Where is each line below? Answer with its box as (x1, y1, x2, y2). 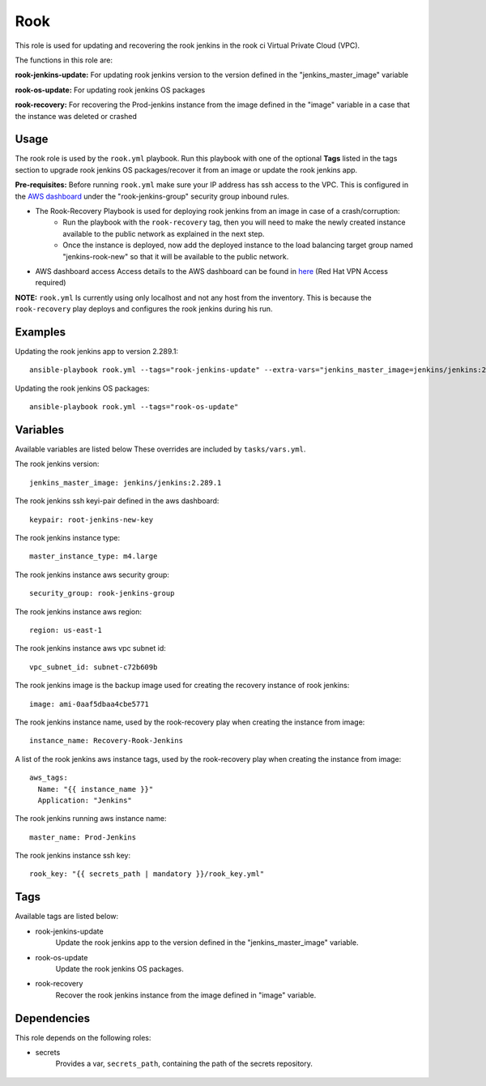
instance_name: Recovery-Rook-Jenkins (29, 736, 184, 746)
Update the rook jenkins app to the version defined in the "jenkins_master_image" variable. (55, 938, 359, 947)
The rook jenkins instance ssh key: (15, 851, 131, 861)
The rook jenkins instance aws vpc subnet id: (15, 643, 166, 653)
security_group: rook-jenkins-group (29, 588, 175, 598)
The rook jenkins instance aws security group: (15, 570, 170, 579)
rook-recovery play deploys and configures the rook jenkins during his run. (15, 304, 273, 314)
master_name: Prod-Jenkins (29, 832, 137, 842)
